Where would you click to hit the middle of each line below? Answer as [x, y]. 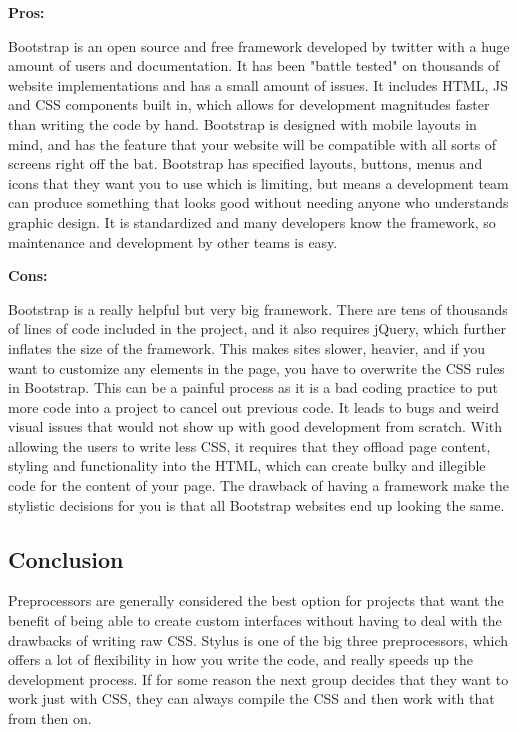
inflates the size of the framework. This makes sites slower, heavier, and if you [247, 347]
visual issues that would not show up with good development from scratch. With [255, 426]
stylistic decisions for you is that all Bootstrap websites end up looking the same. [256, 504]
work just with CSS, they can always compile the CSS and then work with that [251, 698]
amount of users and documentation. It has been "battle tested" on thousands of [254, 65]
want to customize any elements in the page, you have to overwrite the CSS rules [256, 367]
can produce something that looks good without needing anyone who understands [258, 202]
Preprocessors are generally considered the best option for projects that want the [256, 600]
